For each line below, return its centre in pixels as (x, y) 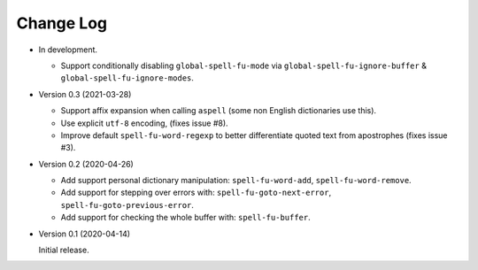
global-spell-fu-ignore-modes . (127, 78)
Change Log (62, 23)
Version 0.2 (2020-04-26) (86, 164)
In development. (68, 50)
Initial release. (64, 250)
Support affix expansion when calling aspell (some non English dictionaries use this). (218, 111)
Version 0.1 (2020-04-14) (85, 234)
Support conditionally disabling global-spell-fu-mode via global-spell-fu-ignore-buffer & (243, 66)
